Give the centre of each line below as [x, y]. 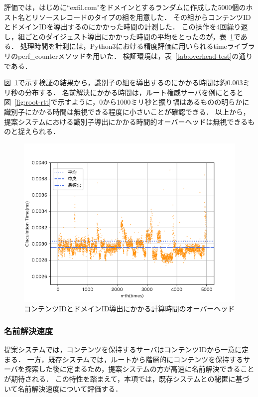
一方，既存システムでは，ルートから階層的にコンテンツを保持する [135, 359]
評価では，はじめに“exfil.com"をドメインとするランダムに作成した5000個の [125, 7]
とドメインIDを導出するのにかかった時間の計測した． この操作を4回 [116, 27]
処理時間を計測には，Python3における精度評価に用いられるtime [124, 46]
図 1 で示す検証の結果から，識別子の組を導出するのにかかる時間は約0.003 [124, 82]
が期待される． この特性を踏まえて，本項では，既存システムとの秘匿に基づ [127, 378]
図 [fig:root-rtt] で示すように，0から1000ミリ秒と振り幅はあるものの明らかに [127, 102]
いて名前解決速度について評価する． [63, 388]
